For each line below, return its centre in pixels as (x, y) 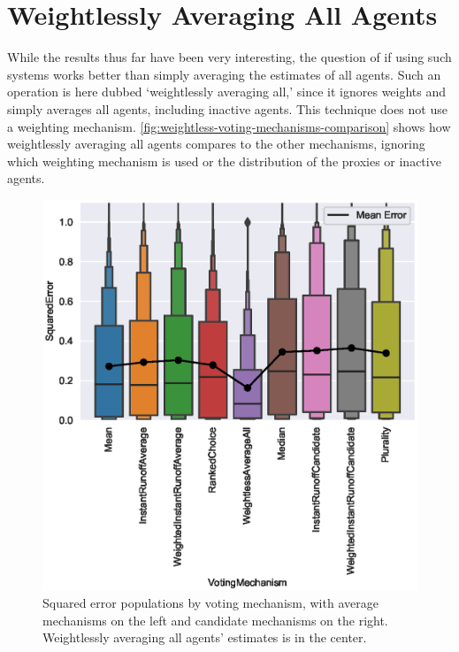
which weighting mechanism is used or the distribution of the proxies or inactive (224, 161)
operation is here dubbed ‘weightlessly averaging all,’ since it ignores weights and (227, 92)
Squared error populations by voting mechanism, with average (210, 603)
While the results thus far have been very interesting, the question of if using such (229, 57)
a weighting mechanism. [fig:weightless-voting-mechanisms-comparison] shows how (229, 126)
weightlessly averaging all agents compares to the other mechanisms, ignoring (216, 144)
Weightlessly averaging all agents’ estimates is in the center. (205, 637)
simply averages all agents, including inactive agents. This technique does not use (227, 108)
